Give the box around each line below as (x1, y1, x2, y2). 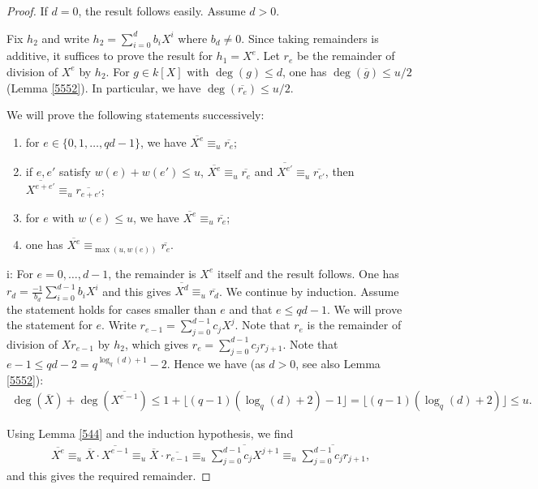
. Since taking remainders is (241, 29, 379, 46)
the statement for (6, 316, 93, 333)
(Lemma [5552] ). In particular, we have (6, 79, 201, 96)
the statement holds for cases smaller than (6, 300, 217, 317)
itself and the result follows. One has (217, 264, 399, 281)
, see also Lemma (295, 355, 381, 372)
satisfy (58, 163, 92, 180)
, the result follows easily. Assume (78, 2, 246, 19)
